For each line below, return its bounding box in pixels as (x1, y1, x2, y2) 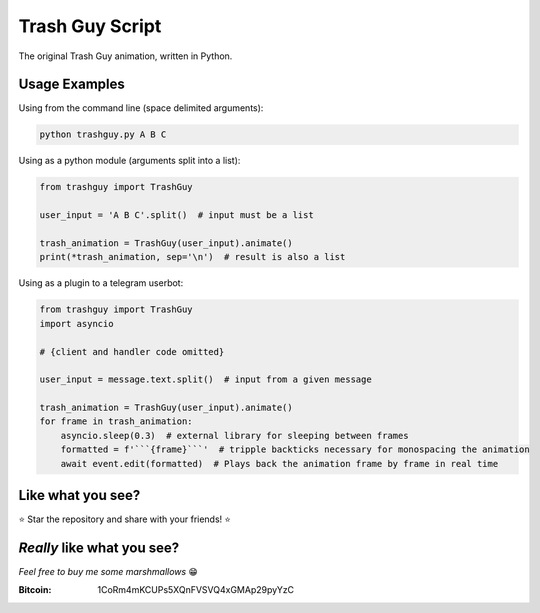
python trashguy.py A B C (39, 129, 167, 140)
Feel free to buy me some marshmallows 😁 (18, 566, 199, 578)
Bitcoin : (18, 584, 52, 596)
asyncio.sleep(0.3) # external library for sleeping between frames (60, 430, 409, 441)
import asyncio (39, 318, 114, 329)
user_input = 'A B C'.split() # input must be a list (39, 210, 314, 221)
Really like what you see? (18, 539, 180, 556)
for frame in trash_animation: (39, 416, 194, 427)
